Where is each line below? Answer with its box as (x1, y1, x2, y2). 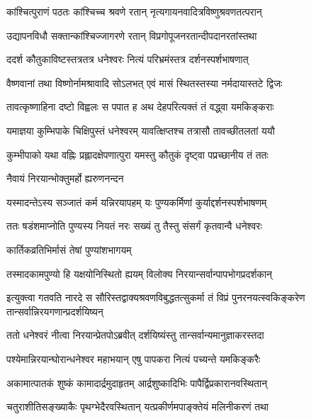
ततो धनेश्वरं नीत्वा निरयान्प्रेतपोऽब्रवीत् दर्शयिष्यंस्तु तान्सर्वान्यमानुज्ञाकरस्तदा (6, 328, 264, 342)
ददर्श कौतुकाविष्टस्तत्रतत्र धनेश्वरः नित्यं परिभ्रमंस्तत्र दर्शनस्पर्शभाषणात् (6, 52, 249, 67)
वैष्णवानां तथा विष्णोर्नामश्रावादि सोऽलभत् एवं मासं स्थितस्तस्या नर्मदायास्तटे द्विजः (6, 75, 283, 90)
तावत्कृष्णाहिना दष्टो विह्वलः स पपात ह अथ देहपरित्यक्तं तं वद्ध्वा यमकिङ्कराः (6, 99, 274, 114)
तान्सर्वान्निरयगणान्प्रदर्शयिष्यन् (6, 303, 103, 318)
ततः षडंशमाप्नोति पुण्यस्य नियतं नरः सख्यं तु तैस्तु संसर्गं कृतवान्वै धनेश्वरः (6, 218, 262, 233)
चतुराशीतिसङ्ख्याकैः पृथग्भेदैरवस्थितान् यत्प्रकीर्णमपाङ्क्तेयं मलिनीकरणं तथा (6, 399, 268, 414)
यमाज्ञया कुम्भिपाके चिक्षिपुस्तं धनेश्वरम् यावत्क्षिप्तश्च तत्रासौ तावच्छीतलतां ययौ (6, 123, 275, 138)
